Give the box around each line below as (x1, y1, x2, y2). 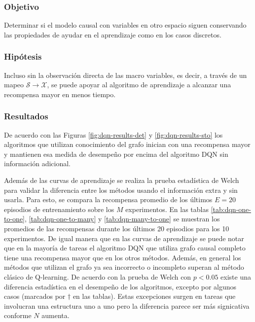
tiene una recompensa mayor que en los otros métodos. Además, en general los (4, 252, 241, 262)
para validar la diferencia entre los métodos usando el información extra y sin (4, 184, 238, 195)
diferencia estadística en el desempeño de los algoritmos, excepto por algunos (4, 281, 237, 291)
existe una (220, 271, 251, 282)
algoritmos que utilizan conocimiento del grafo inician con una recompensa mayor (4, 139, 251, 149)
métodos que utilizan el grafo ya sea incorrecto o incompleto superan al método (4, 262, 244, 272)
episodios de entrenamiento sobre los (4, 204, 114, 214)
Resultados (4, 110, 48, 122)
